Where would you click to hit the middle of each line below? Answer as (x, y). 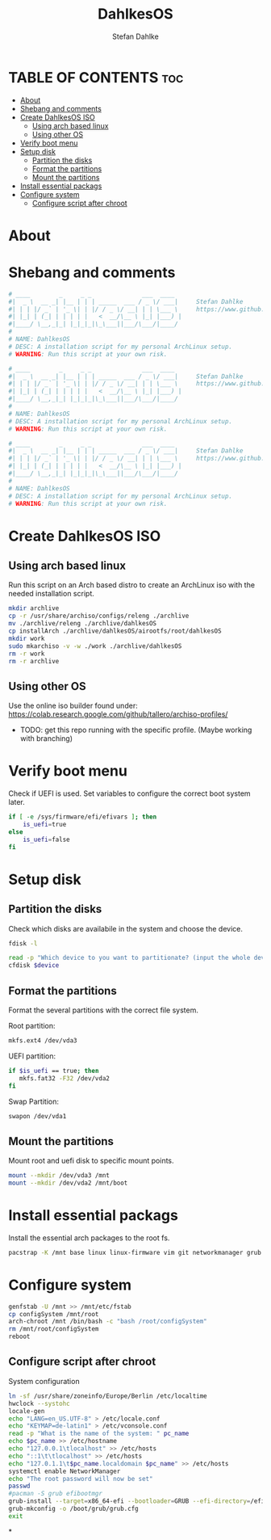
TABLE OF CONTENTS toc (96, 77)
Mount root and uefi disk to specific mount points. (92, 1161)
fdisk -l (23, 943)
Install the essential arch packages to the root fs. (89, 1238)
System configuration (44, 1381)
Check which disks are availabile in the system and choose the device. (126, 928)
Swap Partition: (33, 1101)
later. (17, 802)
